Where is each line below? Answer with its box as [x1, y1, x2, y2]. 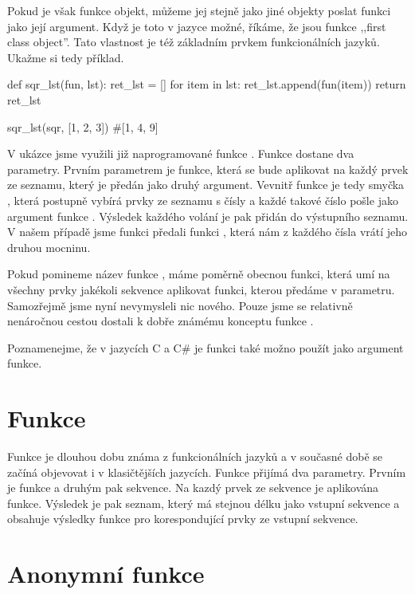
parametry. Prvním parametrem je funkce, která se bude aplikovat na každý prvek [7, 160, 409, 177]
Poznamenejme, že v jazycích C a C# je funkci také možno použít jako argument [7, 339, 404, 356]
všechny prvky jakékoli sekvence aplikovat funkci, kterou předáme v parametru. [7, 281, 395, 297]
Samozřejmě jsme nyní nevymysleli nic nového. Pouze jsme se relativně [7, 297, 353, 313]
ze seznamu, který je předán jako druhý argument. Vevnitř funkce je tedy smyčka [7, 176, 405, 193]
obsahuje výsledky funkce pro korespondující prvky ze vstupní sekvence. [7, 510, 358, 527]
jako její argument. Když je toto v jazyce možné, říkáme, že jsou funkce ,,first [7, 18, 386, 34]
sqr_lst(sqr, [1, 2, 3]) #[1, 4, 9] [7, 118, 159, 135]
